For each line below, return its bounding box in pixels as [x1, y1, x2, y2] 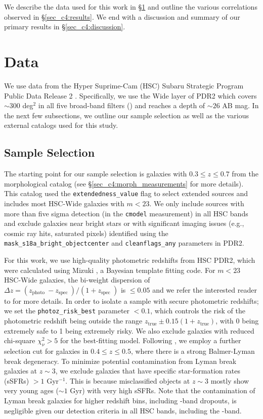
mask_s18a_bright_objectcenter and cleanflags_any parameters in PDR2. [4, 238, 244, 248]
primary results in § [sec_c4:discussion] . [4, 21, 125, 32]
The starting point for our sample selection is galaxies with [4, 168, 187, 179]
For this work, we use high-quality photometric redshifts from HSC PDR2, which [4, 255, 255, 265]
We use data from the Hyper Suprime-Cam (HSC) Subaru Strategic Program [4, 80, 244, 90]
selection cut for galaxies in [4, 346, 89, 356]
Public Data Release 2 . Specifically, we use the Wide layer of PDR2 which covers [4, 90, 257, 101]
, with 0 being [215, 315, 259, 326]
